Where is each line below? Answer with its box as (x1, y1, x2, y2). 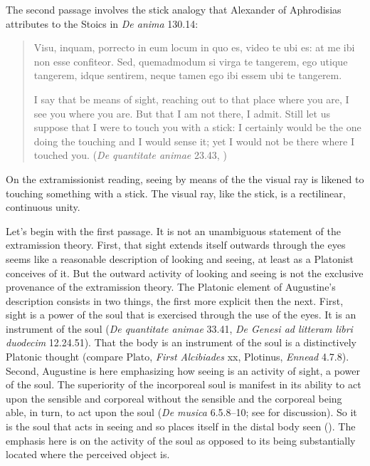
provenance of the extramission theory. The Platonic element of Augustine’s (6, 279, 336, 294)
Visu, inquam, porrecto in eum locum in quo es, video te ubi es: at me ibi (33, 40, 355, 55)
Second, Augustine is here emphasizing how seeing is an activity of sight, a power (6, 363, 360, 378)
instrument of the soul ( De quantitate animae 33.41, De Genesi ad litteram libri (6, 321, 353, 336)
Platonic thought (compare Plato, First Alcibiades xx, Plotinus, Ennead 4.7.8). (6, 349, 349, 364)
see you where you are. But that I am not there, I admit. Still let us (33, 105, 330, 120)
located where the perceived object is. (6, 447, 170, 462)
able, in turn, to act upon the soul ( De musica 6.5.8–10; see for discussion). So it (6, 405, 357, 420)
